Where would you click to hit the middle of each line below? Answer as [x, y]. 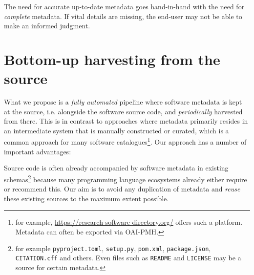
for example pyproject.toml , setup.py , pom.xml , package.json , [113, 248]
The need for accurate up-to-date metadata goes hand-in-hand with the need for [124, 6]
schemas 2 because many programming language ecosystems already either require [126, 178]
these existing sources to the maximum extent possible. [86, 198]
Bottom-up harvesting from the [112, 59]
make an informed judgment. [47, 26]
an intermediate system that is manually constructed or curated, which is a [116, 130]
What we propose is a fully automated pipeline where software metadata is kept [123, 102]
